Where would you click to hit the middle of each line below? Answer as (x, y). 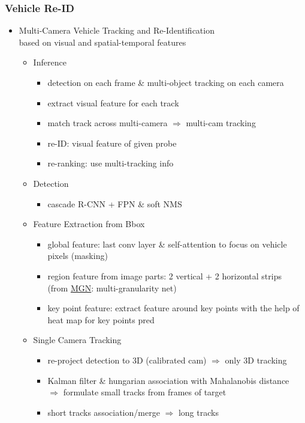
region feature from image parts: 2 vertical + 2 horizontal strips (164, 275)
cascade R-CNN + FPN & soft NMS (115, 203)
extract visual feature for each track (113, 102)
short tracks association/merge (104, 412)
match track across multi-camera (108, 123)
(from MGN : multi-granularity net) (112, 288)
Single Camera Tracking (77, 340)
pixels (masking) (78, 256)
